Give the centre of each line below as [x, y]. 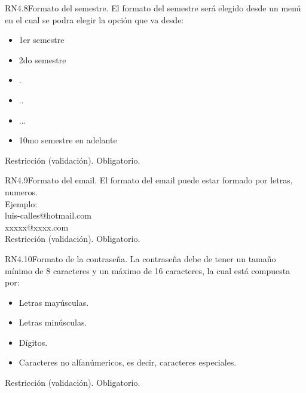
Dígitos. [33, 342]
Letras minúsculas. [53, 322]
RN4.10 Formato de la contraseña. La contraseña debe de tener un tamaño [140, 258]
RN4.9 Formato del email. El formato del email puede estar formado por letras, [149, 180]
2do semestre [42, 59]
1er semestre [42, 40]
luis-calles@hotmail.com [48, 215]
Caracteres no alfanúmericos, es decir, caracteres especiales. [128, 362]
